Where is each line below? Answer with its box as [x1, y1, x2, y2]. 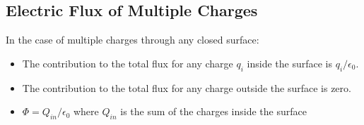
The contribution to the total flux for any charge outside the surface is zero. [22, 80, 351, 95]
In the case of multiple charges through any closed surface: [6, 32, 259, 47]
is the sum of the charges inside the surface [120, 104, 307, 119]
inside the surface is [247, 55, 333, 70]
